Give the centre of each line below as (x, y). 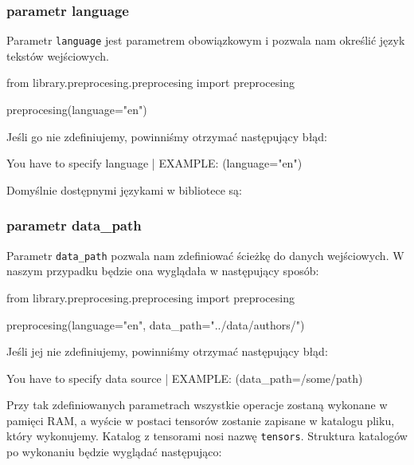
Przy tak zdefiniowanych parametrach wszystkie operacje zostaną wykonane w (197, 405)
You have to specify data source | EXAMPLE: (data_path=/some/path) (185, 378)
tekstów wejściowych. (58, 55)
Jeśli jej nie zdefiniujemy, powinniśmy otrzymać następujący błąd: (167, 351)
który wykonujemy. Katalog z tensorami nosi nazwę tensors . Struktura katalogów (207, 436)
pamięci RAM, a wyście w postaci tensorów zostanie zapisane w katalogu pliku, (201, 420)
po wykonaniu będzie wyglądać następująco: (114, 452)
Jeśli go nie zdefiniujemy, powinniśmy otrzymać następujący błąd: (167, 136)
